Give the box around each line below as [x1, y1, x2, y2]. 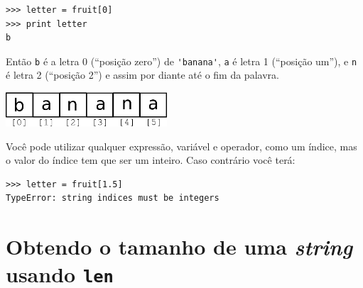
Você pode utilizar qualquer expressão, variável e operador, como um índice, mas [6, 138, 357, 153]
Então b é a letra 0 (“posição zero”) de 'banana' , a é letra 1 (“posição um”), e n [6, 53, 357, 68]
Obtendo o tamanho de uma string [6, 232, 353, 262]
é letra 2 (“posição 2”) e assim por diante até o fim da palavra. [6, 67, 279, 82]
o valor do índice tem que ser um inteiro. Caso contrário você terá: [6, 153, 296, 167]
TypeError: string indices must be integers [6, 193, 220, 204]
